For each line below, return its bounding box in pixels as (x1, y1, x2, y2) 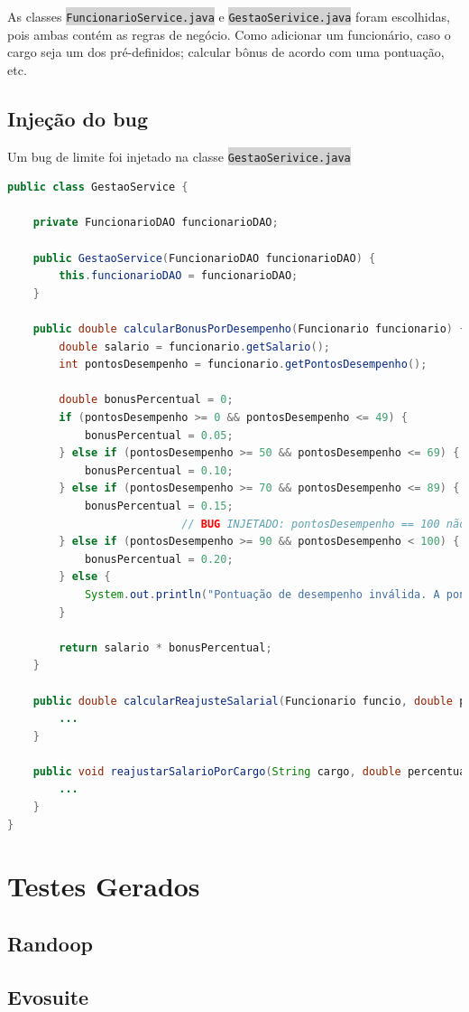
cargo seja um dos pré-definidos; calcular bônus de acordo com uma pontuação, (7, 42, 445, 61)
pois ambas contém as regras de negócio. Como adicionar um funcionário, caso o (7, 24, 451, 43)
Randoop (7, 930, 93, 958)
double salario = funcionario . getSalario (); (59, 340, 330, 353)
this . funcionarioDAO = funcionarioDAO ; (59, 269, 299, 283)
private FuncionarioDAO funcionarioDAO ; (32, 216, 279, 230)
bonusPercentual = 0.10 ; (84, 464, 234, 477)
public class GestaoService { (7, 181, 189, 194)
